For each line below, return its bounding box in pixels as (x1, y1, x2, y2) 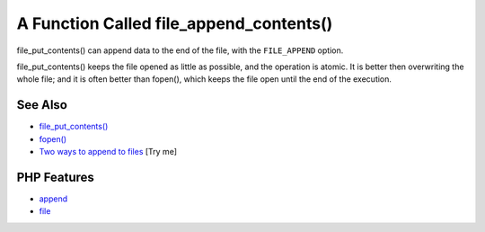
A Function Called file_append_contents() (16, 13, 333, 33)
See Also (16, 97, 67, 112)
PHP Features (16, 169, 94, 184)
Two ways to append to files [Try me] (39, 147, 178, 157)
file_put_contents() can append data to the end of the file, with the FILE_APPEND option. (16, 45, 344, 56)
